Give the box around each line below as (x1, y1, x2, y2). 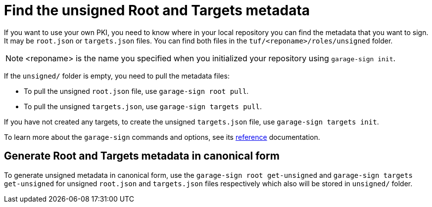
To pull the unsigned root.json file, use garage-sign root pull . (24, 86, 249, 95)
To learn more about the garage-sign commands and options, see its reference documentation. (4, 132, 320, 141)
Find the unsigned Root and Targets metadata (4, 2, 310, 19)
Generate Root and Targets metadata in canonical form (4, 150, 280, 163)
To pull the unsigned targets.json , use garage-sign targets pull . (24, 102, 262, 111)
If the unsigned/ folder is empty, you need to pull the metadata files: (4, 71, 230, 80)
